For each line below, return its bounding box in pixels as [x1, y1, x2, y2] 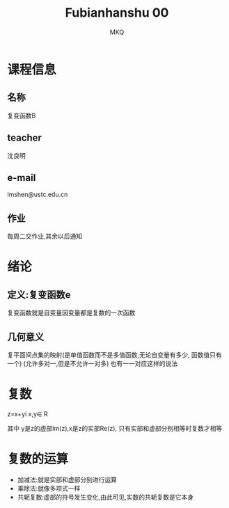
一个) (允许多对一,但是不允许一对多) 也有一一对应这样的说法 [7, 360, 178, 367]
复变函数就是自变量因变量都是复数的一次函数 [7, 308, 136, 317]
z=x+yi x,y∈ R [7, 409, 48, 418]
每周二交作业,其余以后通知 [7, 232, 83, 241]
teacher [7, 132, 42, 144]
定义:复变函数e [7, 289, 71, 301]
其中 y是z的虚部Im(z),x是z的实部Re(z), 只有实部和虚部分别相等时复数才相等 [7, 424, 223, 432]
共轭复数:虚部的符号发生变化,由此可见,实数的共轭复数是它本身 [17, 493, 194, 501]
